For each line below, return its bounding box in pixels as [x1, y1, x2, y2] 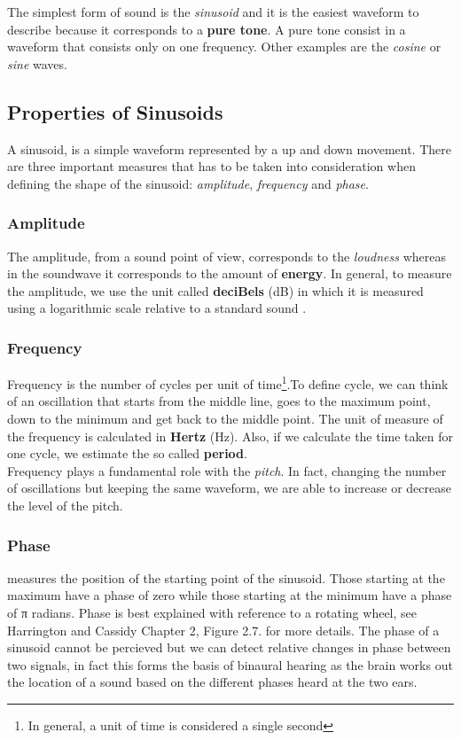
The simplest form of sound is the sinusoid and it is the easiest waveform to [7, 3, 419, 20]
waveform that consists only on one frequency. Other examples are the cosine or [7, 37, 441, 56]
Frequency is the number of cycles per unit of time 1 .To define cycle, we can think [7, 372, 449, 393]
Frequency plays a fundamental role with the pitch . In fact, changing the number [7, 461, 447, 479]
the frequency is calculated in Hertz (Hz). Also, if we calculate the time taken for [7, 426, 454, 445]
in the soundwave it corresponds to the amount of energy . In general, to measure [7, 264, 452, 283]
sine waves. [7, 54, 67, 73]
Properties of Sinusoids [7, 97, 223, 125]
